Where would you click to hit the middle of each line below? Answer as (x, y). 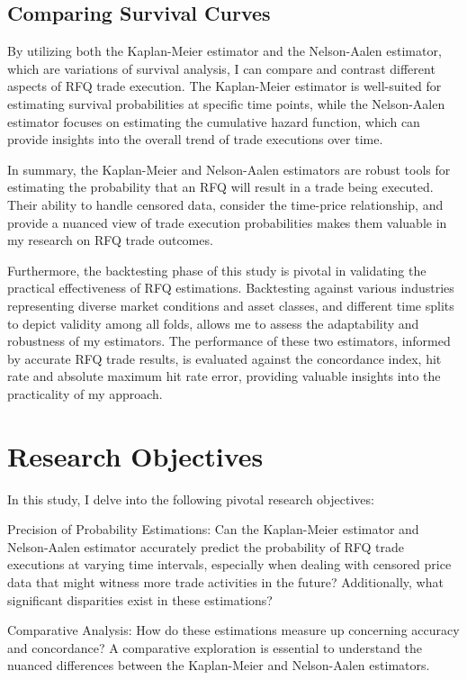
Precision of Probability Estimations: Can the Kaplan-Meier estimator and (213, 529)
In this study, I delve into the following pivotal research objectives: (191, 499)
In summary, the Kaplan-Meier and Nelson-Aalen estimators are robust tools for (229, 169)
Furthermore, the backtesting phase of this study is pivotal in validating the (217, 270)
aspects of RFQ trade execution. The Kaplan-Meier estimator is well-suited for (225, 86)
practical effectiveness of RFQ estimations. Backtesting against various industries (231, 288)
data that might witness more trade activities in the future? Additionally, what (225, 581)
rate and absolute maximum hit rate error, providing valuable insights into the (224, 376)
